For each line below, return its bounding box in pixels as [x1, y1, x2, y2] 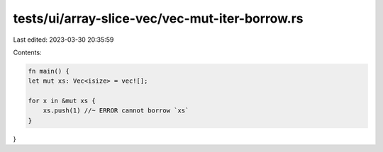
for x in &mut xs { [28, 97, 96, 105]
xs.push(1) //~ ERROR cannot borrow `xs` [43, 107, 189, 115]
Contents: [13, 48, 42, 57]
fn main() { [28, 67, 70, 75]
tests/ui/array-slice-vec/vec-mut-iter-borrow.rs [13, 11, 304, 26]
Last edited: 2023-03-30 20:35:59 [13, 35, 114, 44]
